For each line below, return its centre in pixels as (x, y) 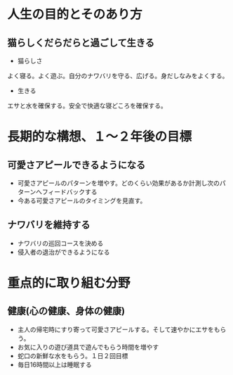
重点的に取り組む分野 (69, 283)
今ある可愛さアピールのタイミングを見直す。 (82, 201)
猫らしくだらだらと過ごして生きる (81, 43)
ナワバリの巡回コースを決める (60, 243)
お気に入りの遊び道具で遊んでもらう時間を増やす (88, 347)
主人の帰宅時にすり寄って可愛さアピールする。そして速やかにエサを (115, 329)
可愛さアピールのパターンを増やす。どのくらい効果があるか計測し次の (118, 183)
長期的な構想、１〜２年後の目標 (100, 137)
